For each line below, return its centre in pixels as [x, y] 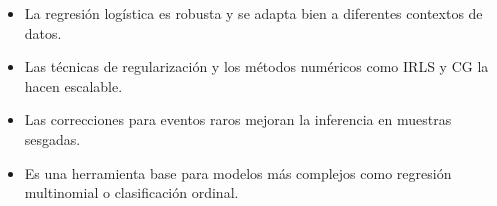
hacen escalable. [73, 85]
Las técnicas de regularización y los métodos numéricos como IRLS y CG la [256, 66]
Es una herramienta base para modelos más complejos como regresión [238, 172]
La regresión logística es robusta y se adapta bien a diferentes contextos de [253, 13]
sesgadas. [52, 138]
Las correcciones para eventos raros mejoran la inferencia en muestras [238, 119]
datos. [43, 32]
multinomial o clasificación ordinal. [131, 192]
